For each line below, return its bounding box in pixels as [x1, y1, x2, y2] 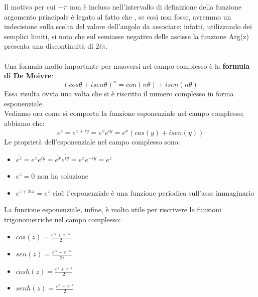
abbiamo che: [4, 118, 45, 128]
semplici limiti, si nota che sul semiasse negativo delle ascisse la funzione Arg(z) [4, 31, 249, 41]
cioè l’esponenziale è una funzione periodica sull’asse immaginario [52, 187, 254, 198]
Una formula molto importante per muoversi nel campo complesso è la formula [4, 60, 250, 71]
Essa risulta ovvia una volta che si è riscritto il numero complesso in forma [4, 88, 234, 99]
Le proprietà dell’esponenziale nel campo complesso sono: [4, 136, 180, 146]
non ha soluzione [37, 171, 88, 181]
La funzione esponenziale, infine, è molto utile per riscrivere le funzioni [4, 204, 221, 215]
